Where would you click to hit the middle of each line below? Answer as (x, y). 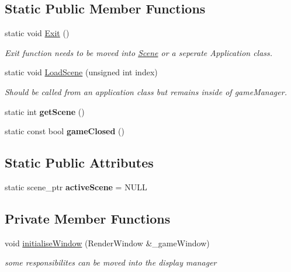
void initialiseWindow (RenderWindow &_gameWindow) (107, 243)
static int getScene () (45, 111)
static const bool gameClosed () (65, 131)
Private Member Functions (88, 218)
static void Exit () (37, 33)
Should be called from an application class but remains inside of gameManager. (146, 91)
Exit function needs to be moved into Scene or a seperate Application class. (139, 52)
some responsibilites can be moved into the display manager (111, 262)
